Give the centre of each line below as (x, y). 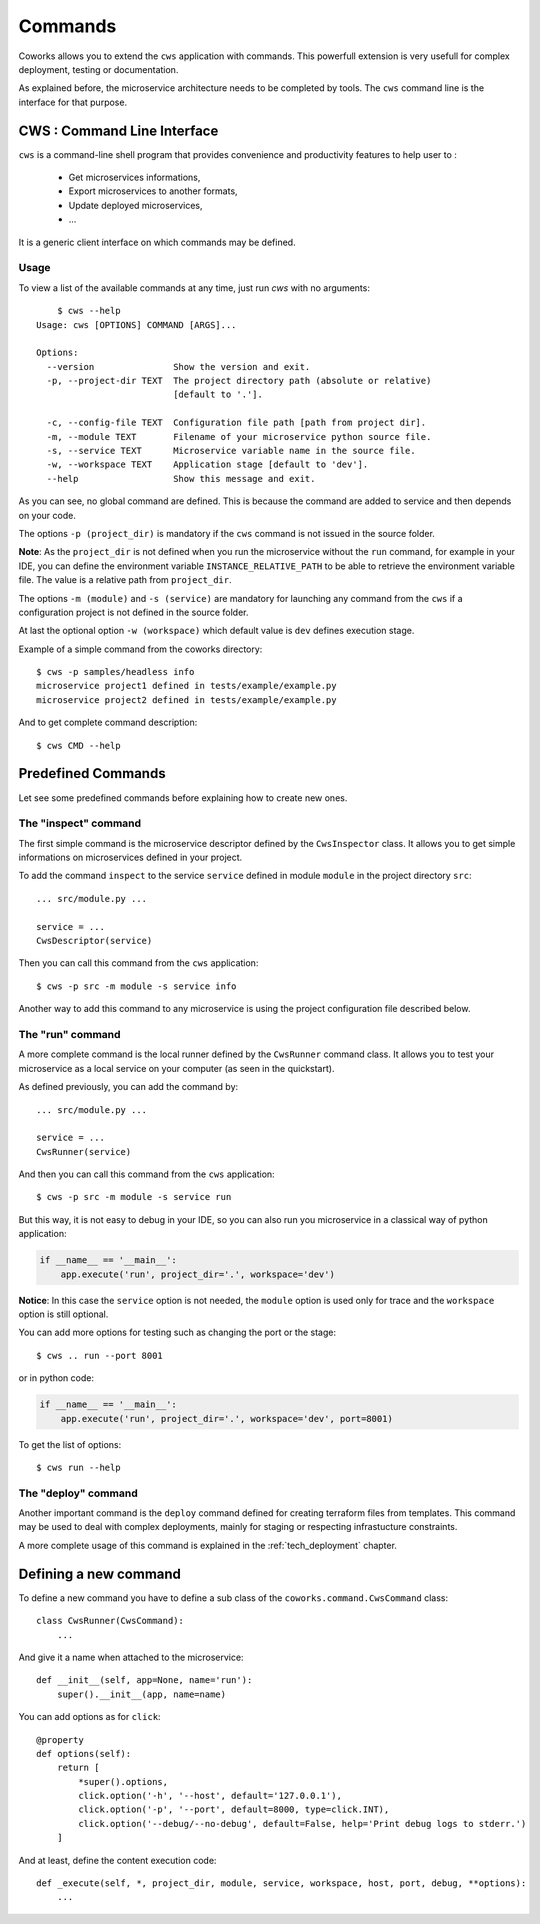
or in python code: (56, 1378)
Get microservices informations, (134, 177)
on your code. (47, 515)
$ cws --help (88, 311)
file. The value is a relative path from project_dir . (125, 580)
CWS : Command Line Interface (118, 130)
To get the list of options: (70, 1444)
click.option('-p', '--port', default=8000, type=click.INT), (234, 1809)
